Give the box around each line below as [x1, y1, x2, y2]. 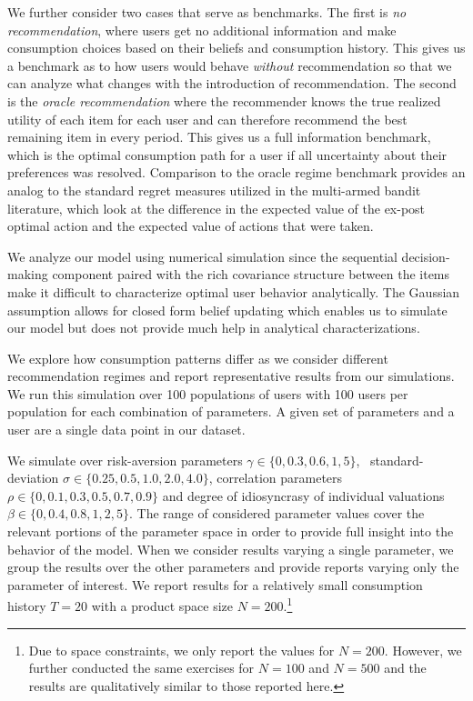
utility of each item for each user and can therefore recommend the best [7, 109, 408, 128]
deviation [7, 468, 59, 487]
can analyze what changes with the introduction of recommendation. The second [7, 74, 457, 93]
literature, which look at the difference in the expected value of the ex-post [7, 198, 426, 217]
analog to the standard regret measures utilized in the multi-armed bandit [7, 180, 421, 199]
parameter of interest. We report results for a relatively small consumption [7, 575, 423, 594]
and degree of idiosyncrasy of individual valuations [162, 486, 445, 505]
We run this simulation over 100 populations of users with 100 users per [7, 384, 408, 403]
